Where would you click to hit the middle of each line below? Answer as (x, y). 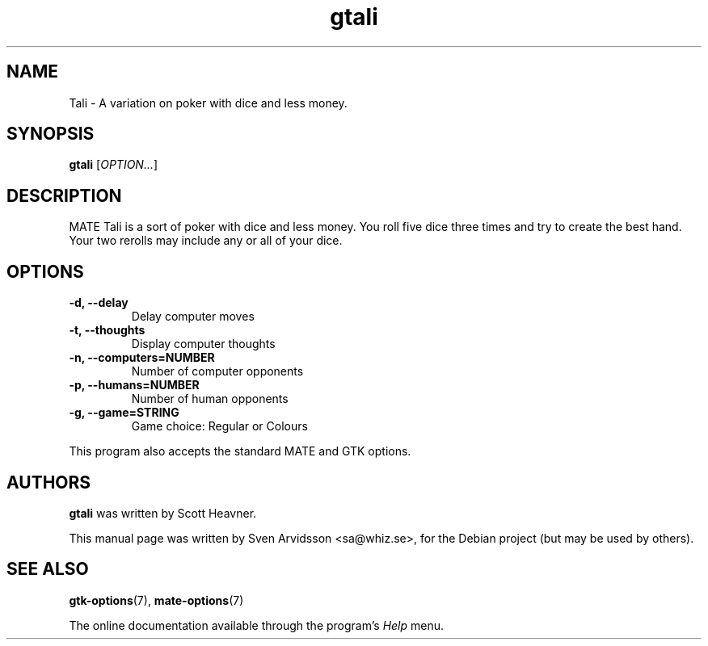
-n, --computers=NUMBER (142, 358)
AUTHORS (49, 482)
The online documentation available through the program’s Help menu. (257, 625)
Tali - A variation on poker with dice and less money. (208, 103)
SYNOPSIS (51, 134)
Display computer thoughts (203, 344)
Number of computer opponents (217, 371)
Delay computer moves (193, 317)
